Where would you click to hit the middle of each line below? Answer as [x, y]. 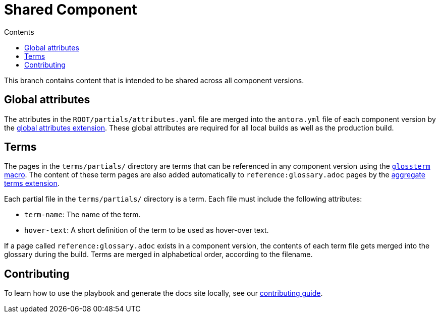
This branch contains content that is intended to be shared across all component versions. [154, 80]
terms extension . [32, 183]
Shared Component [71, 10]
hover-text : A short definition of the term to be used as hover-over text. [147, 230]
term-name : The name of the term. [82, 215]
